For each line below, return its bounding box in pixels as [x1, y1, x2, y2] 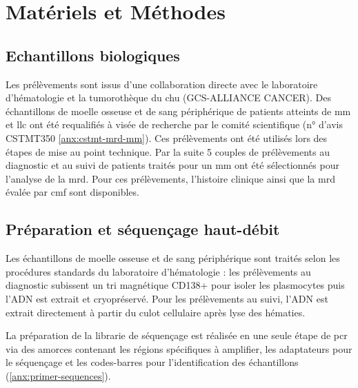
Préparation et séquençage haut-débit [6, 218, 280, 240]
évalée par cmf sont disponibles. [6, 185, 139, 199]
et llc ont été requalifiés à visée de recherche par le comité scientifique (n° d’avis [6, 117, 344, 132]
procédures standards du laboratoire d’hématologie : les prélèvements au [6, 264, 311, 278]
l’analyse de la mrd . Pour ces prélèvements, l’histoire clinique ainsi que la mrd [6, 171, 335, 185]
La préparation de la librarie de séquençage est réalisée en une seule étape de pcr [6, 328, 348, 343]
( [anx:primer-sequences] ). [6, 368, 111, 382]
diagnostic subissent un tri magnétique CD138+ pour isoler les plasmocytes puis [6, 278, 345, 292]
